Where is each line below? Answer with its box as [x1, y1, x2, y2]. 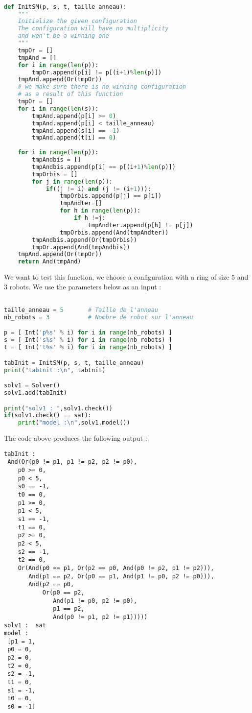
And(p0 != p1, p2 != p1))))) [53, 613, 148, 620]
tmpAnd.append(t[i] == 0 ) [32, 134, 116, 142]
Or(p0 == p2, [42, 589, 85, 596]
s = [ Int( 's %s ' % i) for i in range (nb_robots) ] [4, 336, 172, 344]
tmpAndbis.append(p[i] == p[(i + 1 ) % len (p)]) [32, 163, 176, 170]
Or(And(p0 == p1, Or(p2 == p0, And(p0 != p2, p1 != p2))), [18, 564, 214, 571]
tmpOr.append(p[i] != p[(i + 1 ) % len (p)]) [32, 69, 162, 76]
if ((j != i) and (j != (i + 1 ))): [46, 185, 151, 192]
